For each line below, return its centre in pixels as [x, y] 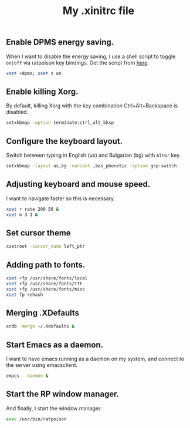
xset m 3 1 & [22, 215]
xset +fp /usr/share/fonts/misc [45, 289]
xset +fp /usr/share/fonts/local [47, 278]
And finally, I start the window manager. [54, 408]
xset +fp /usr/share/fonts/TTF [44, 284]
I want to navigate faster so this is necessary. [61, 198]
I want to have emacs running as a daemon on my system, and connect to [95, 359]
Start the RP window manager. [62, 394]
